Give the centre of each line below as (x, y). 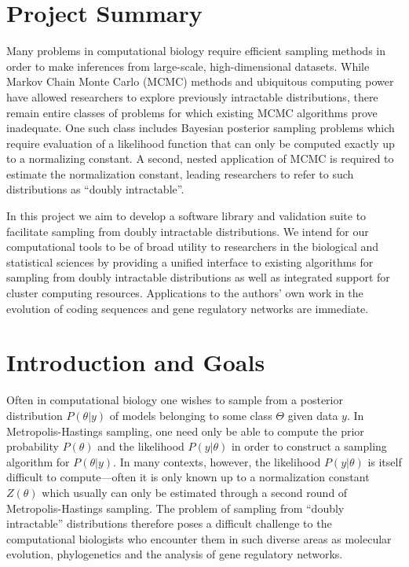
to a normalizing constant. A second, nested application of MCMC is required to (200, 158)
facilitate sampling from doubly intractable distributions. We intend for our (188, 231)
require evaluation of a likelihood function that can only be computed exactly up (201, 143)
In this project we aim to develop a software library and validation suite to (186, 216)
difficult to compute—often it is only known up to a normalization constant (188, 477)
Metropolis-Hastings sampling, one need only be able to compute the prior (185, 431)
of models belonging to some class (191, 415)
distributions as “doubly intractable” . (95, 189)
